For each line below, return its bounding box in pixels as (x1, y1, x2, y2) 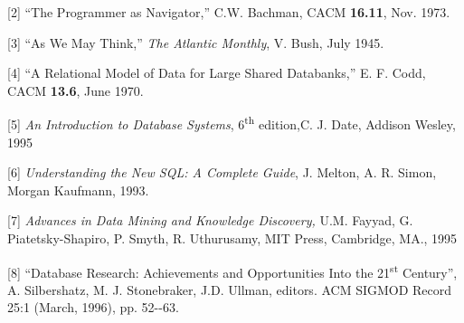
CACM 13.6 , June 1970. (7, 81, 144, 100)
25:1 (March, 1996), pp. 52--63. (7, 298, 179, 317)
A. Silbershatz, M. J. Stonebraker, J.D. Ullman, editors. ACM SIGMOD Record (7, 280, 452, 299)
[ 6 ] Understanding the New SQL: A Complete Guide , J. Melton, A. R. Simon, (7, 163, 437, 182)
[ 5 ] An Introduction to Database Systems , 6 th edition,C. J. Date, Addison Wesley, (7, 112, 456, 134)
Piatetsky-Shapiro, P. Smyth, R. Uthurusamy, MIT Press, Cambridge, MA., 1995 (7, 229, 458, 247)
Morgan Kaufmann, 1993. (7, 180, 149, 199)
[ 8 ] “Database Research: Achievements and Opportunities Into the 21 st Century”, (7, 260, 458, 281)
